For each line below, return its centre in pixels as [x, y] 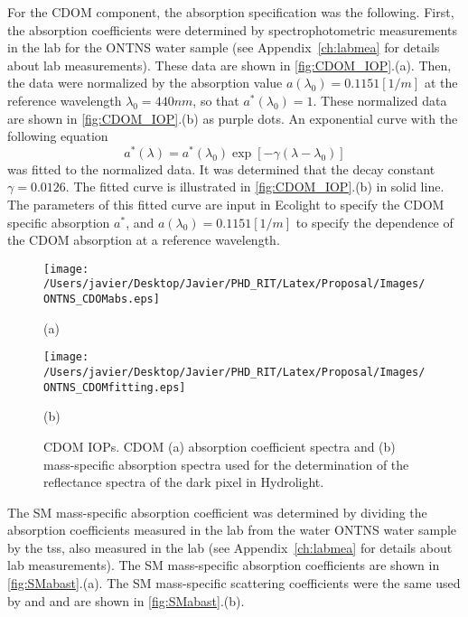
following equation [58, 136]
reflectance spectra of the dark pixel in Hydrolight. [184, 482]
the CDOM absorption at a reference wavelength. [144, 240]
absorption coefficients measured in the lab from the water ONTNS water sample [232, 530]
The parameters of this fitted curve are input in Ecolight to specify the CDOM [226, 205]
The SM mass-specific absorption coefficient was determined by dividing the [217, 512]
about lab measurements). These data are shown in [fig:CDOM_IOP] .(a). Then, [229, 65]
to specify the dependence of [374, 222]
